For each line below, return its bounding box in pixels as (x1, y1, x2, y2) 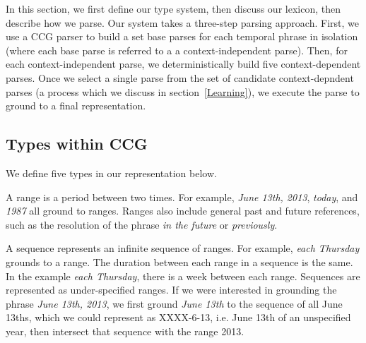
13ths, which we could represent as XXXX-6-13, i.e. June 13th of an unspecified (6, 310, 351, 325)
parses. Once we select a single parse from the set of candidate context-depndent (6, 70, 354, 85)
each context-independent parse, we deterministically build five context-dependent (6, 56, 361, 71)
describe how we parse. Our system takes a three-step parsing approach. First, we (6, 15, 359, 30)
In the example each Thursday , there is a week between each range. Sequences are (6, 268, 360, 283)
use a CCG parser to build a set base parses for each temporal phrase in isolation (6, 29, 358, 44)
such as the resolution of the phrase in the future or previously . (6, 217, 278, 231)
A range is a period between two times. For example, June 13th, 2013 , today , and (6, 189, 358, 204)
